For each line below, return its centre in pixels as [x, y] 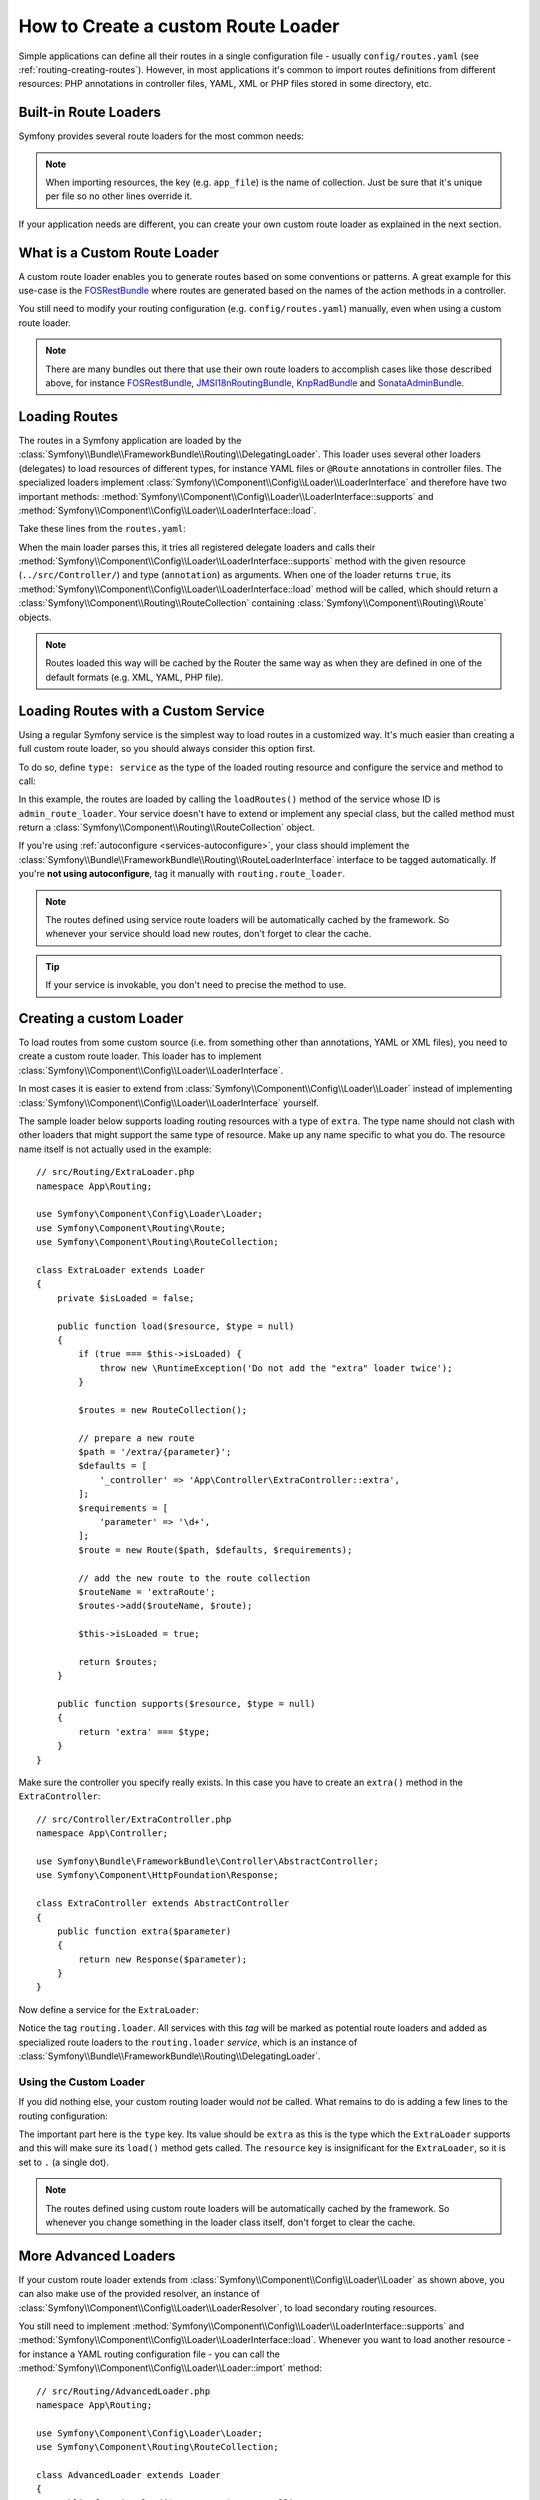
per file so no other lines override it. [119, 196]
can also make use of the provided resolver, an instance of [139, 2294]
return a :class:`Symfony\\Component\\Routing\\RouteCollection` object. [166, 827]
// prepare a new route [136, 1438]
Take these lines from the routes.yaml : [102, 529]
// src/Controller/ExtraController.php [134, 1819]
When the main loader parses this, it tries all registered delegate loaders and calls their [197, 547]
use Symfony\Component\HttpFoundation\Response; [157, 1875]
